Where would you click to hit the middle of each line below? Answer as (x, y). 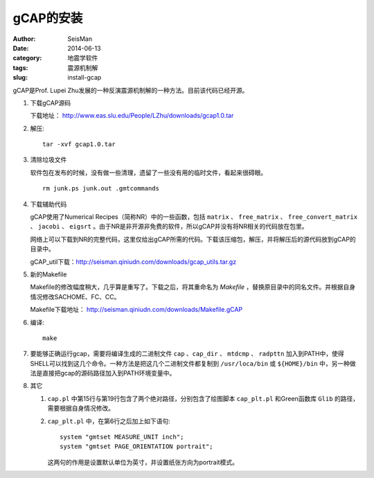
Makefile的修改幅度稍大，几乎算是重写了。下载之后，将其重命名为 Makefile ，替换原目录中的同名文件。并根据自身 (193, 287)
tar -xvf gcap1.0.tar (79, 144)
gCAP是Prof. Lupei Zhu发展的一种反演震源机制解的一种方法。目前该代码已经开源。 (131, 90)
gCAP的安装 (48, 18)
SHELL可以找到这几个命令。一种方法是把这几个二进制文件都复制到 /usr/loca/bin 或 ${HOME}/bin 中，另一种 (190, 363)
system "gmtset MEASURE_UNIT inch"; (122, 437)
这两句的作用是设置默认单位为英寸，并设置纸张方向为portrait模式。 (143, 462)
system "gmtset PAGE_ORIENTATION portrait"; (137, 446)
